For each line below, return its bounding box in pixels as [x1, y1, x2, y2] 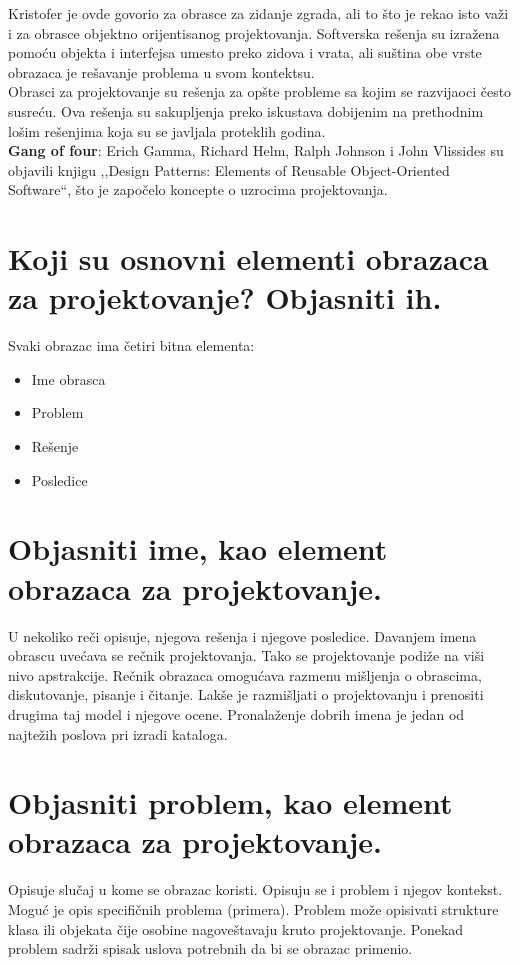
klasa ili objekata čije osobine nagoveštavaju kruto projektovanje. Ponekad [8, 918, 464, 939]
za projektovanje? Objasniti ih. [8, 277, 442, 318]
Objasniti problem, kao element [8, 782, 453, 823]
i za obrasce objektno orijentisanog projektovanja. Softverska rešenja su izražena [8, 22, 500, 43]
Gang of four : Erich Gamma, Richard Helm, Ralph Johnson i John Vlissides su [8, 140, 504, 161]
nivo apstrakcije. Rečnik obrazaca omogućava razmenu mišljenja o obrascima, [8, 664, 482, 685]
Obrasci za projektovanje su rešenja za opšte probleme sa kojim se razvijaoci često [8, 81, 512, 102]
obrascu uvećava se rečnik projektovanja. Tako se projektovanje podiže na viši [8, 645, 485, 666]
